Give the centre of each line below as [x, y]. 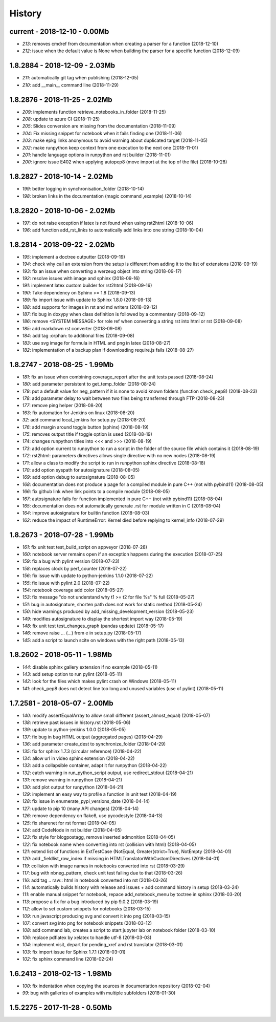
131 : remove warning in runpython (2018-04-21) [72, 780]
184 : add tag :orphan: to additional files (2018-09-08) [78, 336]
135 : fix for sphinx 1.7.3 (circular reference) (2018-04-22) [82, 751]
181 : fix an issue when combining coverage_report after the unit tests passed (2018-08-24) [118, 377]
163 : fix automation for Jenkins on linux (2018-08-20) [78, 413]
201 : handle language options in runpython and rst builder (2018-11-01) [97, 155]
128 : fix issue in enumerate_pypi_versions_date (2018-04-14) [86, 801]
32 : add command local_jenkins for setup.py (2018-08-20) [84, 420]
